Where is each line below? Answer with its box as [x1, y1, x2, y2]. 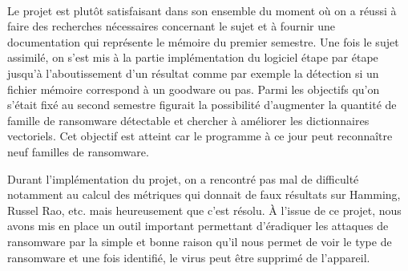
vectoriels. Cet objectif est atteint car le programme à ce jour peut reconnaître [7, 127, 393, 144]
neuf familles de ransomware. [7, 143, 149, 160]
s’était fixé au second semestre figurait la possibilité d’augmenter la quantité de [7, 96, 397, 113]
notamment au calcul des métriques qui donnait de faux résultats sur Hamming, [7, 186, 401, 203]
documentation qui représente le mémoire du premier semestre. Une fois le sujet [7, 33, 399, 50]
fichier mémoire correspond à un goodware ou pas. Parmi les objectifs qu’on [7, 80, 380, 97]
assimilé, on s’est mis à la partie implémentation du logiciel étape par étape [7, 49, 378, 66]
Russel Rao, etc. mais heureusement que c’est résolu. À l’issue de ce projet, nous [7, 201, 402, 218]
